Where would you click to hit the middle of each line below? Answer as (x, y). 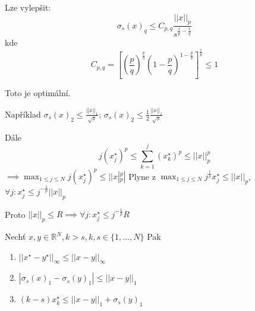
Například (23, 114)
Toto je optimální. (38, 92)
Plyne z (142, 176)
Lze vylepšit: (28, 7)
